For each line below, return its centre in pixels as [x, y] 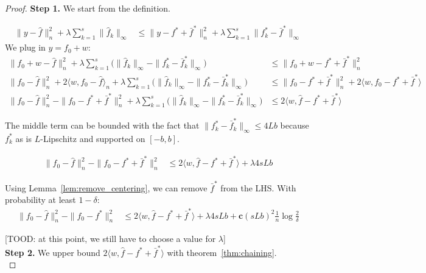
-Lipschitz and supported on [93, 138]
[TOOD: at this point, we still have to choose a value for [110, 239]
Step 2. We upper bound [53, 252]
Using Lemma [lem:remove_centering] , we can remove [106, 187]
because [295, 125]
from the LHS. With [258, 187]
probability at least [40, 200]
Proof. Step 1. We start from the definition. [88, 8]
